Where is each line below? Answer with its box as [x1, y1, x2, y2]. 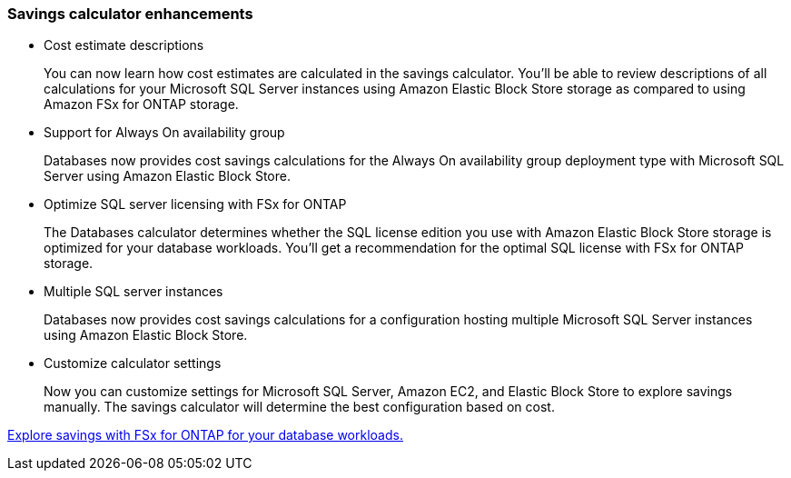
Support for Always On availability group [44, 124, 285, 141]
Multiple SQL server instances [44, 284, 223, 300]
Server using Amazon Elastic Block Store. [44, 168, 291, 184]
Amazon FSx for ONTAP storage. [44, 96, 239, 113]
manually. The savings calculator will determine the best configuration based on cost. [44, 399, 555, 415]
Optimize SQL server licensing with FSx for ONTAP [44, 196, 347, 213]
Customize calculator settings [44, 355, 222, 372]
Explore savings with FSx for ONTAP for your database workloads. [7, 427, 403, 443]
